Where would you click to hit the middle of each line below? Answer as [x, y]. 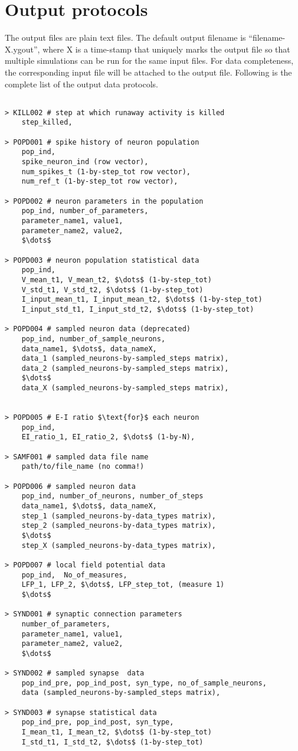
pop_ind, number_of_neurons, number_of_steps [112, 496]
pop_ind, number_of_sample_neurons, [94, 339]
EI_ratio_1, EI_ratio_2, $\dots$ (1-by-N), [108, 437]
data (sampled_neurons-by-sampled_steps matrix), [121, 693]
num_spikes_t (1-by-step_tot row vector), [106, 172]
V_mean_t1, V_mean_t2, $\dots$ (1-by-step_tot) [117, 280]
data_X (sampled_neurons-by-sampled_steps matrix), [125, 388]
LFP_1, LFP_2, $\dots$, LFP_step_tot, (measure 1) [123, 585]
